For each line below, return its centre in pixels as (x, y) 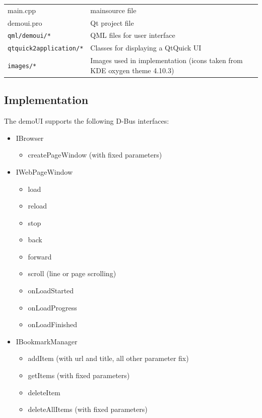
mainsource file (113, 10)
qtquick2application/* (46, 49)
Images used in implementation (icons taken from (167, 60)
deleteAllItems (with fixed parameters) (88, 409)
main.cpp (22, 10)
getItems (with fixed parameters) (79, 375)
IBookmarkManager (47, 341)
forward (40, 256)
